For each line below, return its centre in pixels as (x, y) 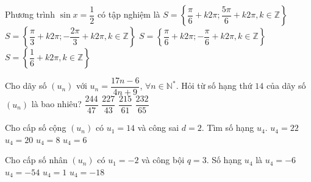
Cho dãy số (26, 86)
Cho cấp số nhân (36, 160)
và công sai (158, 128)
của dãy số (286, 86)
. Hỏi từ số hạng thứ (214, 86)
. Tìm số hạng (228, 128)
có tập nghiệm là (129, 14)
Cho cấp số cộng (36, 128)
